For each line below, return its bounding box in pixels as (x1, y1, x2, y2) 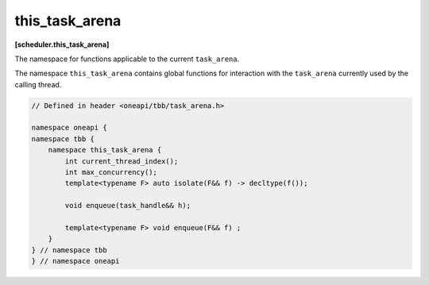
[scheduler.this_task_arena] (14, 40, 110, 49)
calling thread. (14, 79, 62, 89)
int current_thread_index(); (64, 156, 179, 166)
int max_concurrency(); (64, 168, 158, 177)
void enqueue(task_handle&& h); (64, 201, 191, 210)
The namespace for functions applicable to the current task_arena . (14, 54, 240, 64)
